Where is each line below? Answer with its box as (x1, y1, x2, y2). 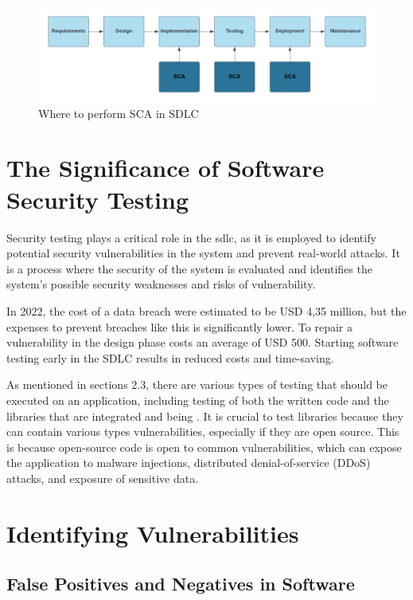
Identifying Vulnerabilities (6, 516, 299, 549)
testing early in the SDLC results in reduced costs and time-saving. (6, 349, 334, 366)
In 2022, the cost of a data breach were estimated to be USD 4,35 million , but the (6, 302, 407, 319)
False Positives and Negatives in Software (6, 571, 355, 596)
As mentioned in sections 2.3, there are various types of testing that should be (6, 376, 388, 393)
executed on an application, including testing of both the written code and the (6, 391, 389, 408)
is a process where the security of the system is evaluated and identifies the (6, 260, 372, 276)
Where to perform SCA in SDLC (38, 104, 199, 121)
